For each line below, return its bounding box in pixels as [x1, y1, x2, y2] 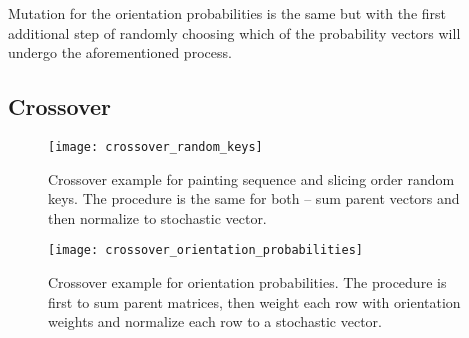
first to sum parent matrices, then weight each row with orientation [48, 291, 461, 312]
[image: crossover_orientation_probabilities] [48, 243, 363, 258]
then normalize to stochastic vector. [48, 207, 267, 228]
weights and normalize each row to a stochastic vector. [48, 311, 382, 332]
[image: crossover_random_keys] [48, 139, 263, 154]
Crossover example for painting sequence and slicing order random [48, 168, 455, 189]
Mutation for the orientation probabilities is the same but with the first [8, 3, 447, 23]
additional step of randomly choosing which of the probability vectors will [8, 22, 461, 43]
